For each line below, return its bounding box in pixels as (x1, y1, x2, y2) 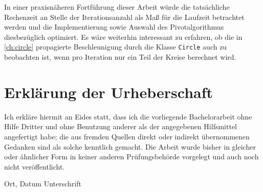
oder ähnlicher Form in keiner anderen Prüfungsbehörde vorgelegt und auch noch (4, 151, 259, 162)
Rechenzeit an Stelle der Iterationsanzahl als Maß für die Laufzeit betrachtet (4, 11, 245, 22)
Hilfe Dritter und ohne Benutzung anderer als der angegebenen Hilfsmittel (4, 121, 237, 132)
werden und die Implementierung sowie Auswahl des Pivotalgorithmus (4, 21, 224, 32)
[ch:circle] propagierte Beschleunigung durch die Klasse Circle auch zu (4, 41, 227, 52)
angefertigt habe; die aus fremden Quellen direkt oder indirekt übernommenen (4, 131, 250, 141)
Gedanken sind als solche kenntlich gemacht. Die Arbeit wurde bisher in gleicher (4, 141, 256, 152)
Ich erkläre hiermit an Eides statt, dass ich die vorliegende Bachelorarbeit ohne (4, 111, 252, 122)
